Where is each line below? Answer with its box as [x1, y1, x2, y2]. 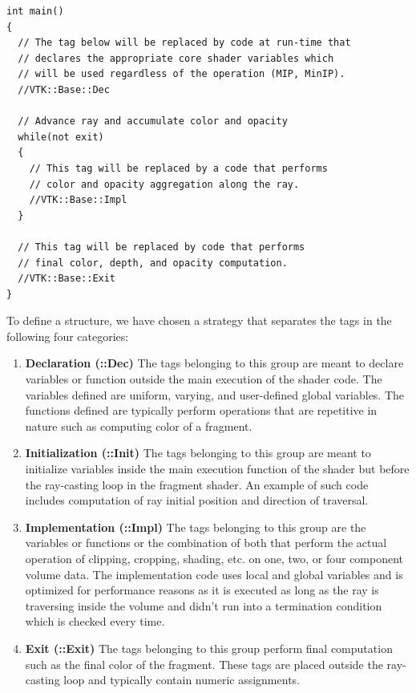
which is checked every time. [25, 613, 165, 630]
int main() [6, 6, 64, 17]
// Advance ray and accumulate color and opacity [18, 115, 288, 128]
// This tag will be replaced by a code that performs [29, 162, 328, 174]
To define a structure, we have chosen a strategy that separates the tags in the [6, 312, 392, 329]
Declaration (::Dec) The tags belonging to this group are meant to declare [25, 355, 404, 371]
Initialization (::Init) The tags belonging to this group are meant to [25, 444, 371, 461]
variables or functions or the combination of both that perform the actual [25, 534, 387, 551]
